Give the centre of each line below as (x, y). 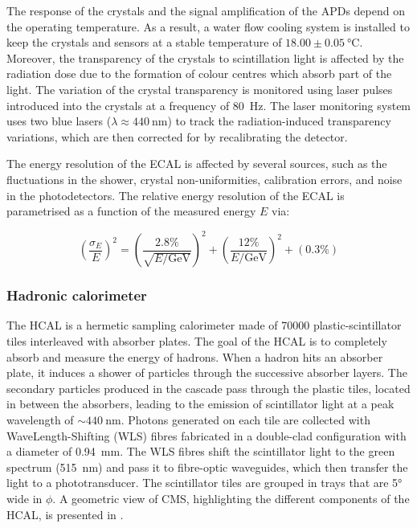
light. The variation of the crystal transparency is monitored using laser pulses (200, 89)
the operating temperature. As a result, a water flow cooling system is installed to (208, 26)
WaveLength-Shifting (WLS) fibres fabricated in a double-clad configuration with (206, 435)
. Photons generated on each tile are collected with (245, 420)
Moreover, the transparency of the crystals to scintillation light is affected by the (205, 57)
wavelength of (40, 420)
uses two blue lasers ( (59, 121)
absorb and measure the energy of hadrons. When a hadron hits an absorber (195, 356)
